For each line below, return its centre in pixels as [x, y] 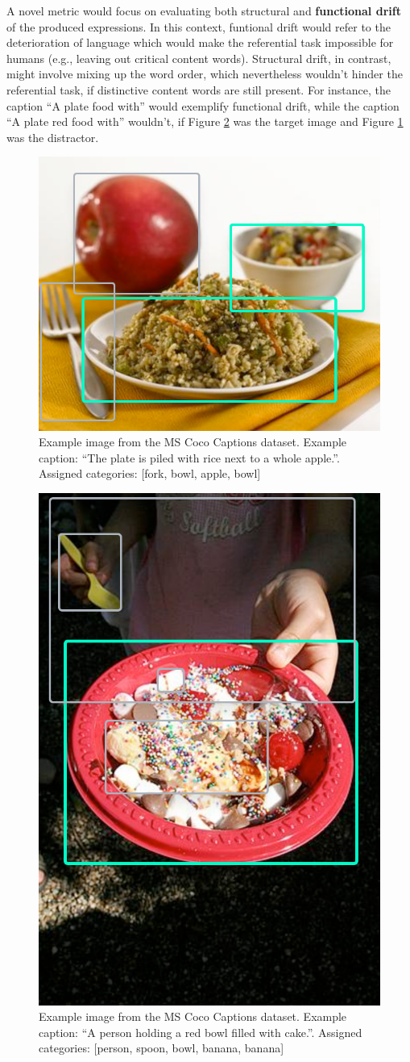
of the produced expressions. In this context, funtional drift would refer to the [199, 26]
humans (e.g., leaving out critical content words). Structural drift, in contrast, [199, 58]
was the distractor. [53, 137]
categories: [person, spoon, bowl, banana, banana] [162, 1048]
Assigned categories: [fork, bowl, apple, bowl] [150, 473]
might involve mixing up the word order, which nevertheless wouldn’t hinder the [205, 74]
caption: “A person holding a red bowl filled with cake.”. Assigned [201, 1032]
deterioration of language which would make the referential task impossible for [200, 42]
